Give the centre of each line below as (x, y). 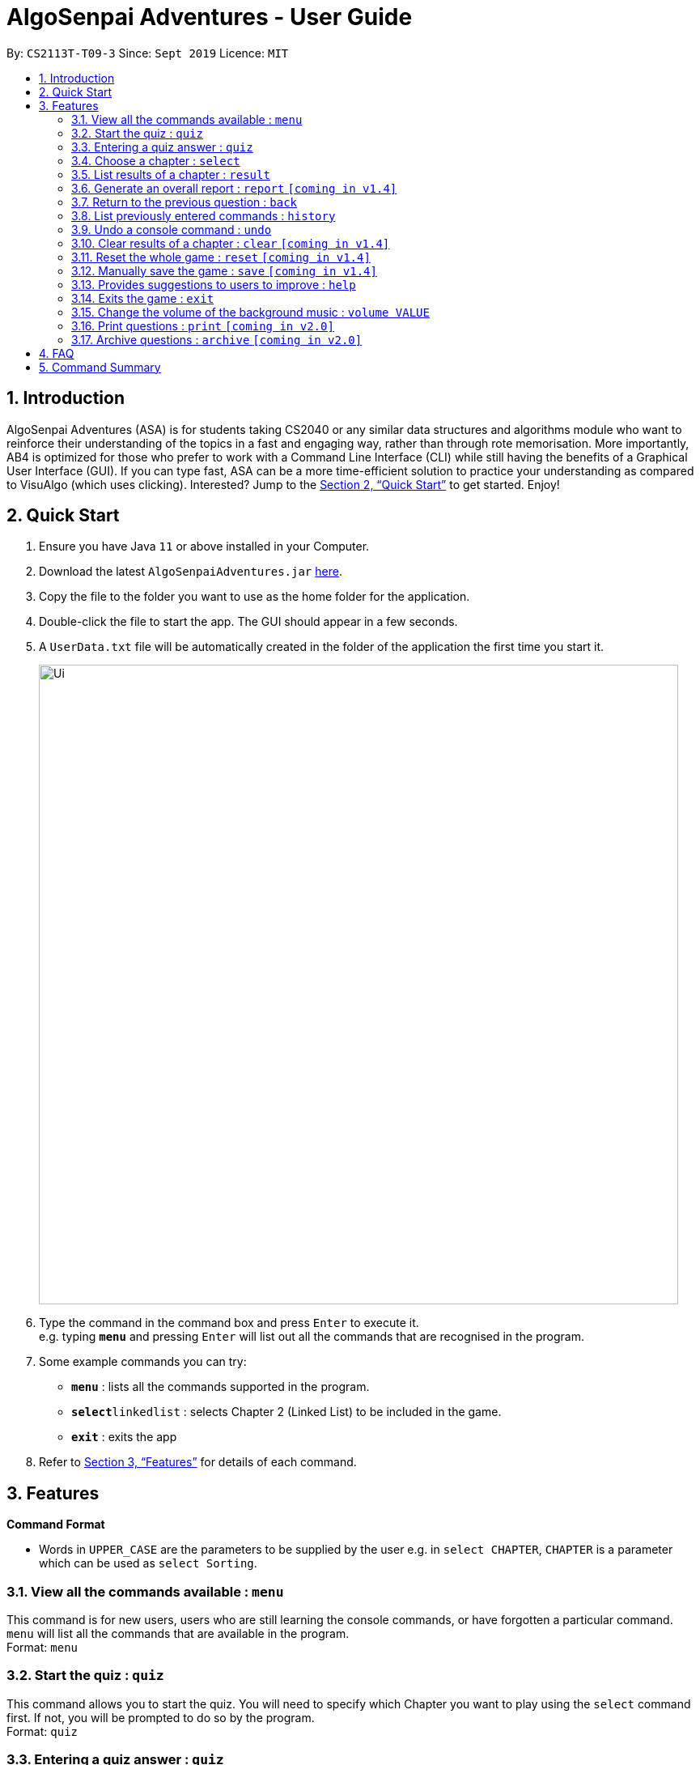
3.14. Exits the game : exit (143, 298)
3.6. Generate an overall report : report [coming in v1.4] (234, 188)
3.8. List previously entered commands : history (204, 215)
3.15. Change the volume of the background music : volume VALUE (250, 312)
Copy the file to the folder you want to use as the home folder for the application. (255, 597)
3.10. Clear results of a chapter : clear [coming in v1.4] (231, 243)
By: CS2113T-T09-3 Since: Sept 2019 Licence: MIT (148, 53)
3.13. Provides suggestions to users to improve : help (214, 284)
